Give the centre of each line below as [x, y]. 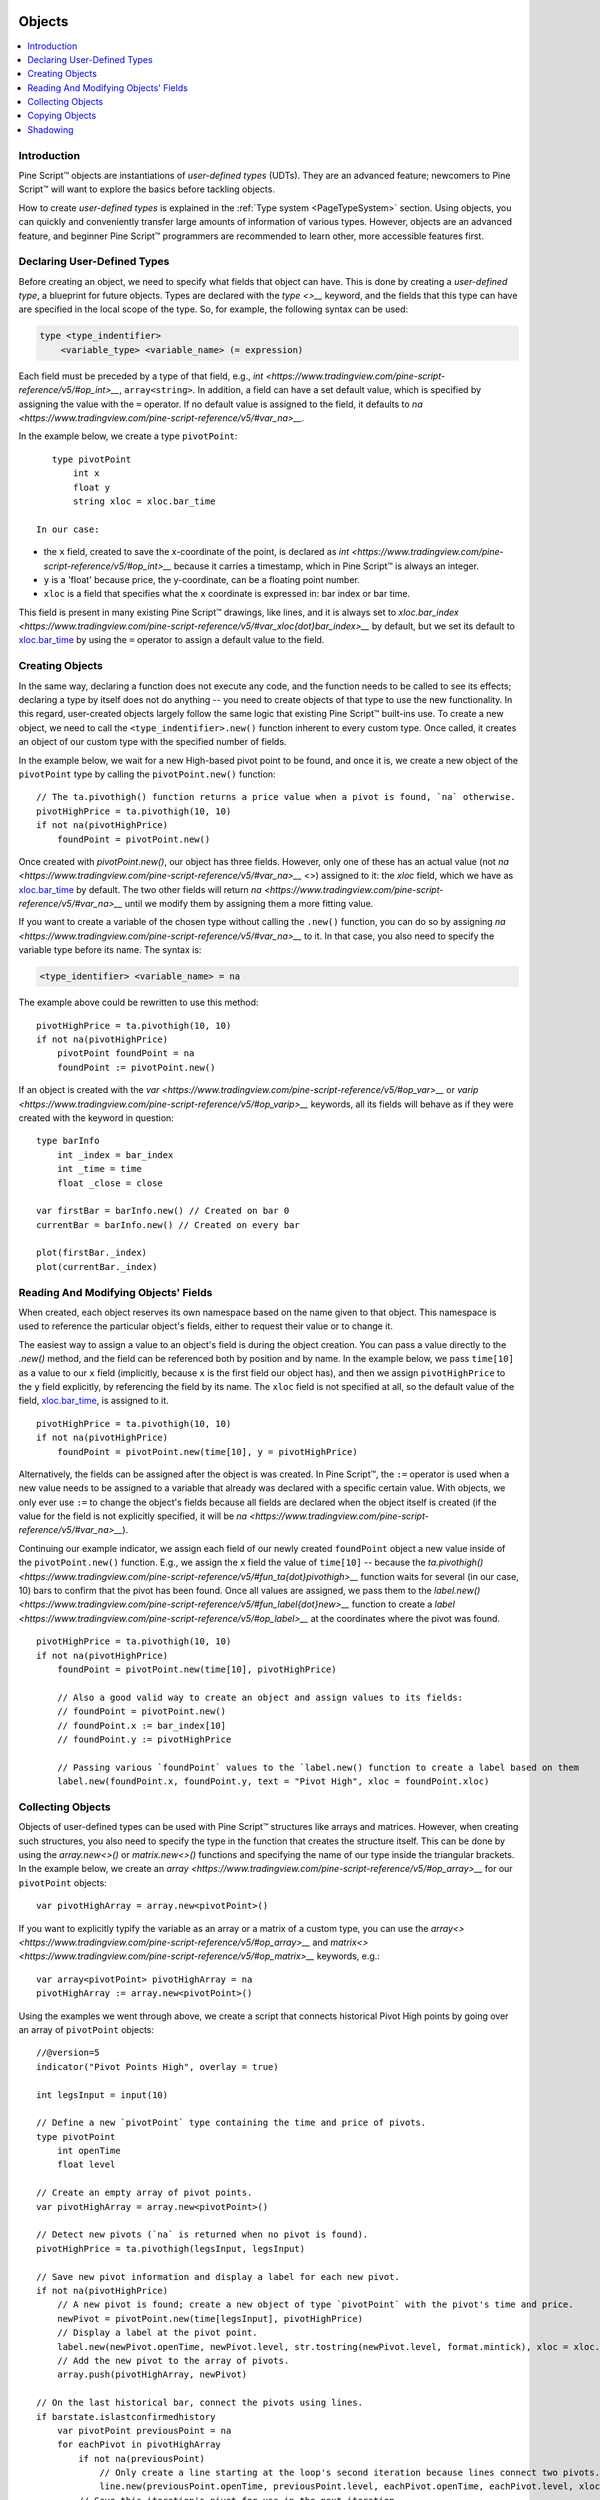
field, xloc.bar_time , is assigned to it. [93, 1401]
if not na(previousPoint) [141, 2458]
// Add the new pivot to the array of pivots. [173, 2360]
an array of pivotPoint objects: [86, 2029]
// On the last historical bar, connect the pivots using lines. [200, 2403]
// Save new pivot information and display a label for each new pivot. [218, 2276]
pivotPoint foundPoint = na [125, 1053]
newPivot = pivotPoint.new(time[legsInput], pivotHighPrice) [210, 2318]
